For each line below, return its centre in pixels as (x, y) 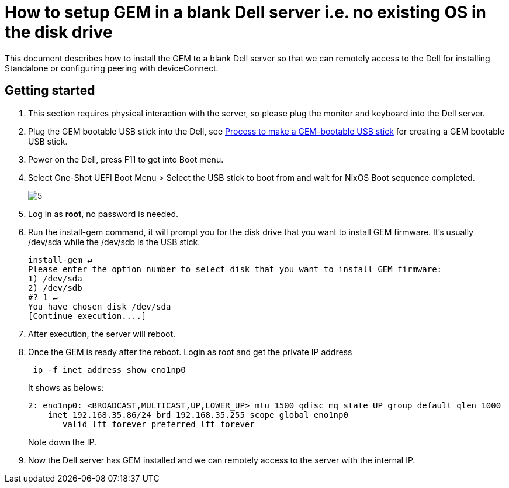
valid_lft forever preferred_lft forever (159, 424)
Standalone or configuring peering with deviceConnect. (112, 68)
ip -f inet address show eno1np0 (109, 370)
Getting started (50, 91)
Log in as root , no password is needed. (103, 214)
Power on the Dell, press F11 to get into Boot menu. (126, 159)
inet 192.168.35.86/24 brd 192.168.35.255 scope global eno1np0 (198, 415)
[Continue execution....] (87, 316)
